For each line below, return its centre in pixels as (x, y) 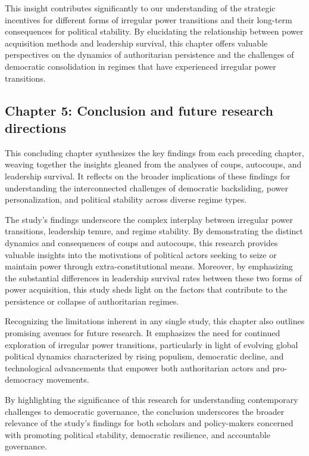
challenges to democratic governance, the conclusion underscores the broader (145, 411)
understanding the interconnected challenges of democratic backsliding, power (147, 187)
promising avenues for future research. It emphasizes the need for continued (143, 333)
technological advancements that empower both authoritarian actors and (137, 367)
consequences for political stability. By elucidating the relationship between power (154, 31)
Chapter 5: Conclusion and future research (139, 110)
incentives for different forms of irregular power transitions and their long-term (149, 19)
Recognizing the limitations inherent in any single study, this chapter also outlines (155, 321)
